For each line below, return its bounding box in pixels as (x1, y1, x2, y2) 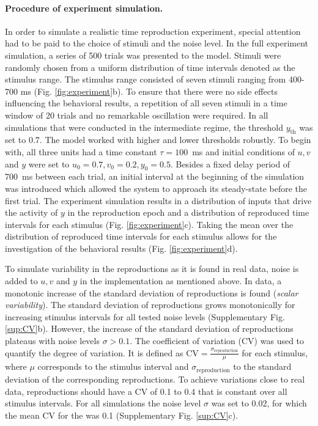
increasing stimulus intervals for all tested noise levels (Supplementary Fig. (5, 310, 285, 323)
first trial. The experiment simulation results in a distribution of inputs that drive (5, 194, 312, 207)
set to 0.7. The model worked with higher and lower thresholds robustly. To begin (5, 133, 311, 146)
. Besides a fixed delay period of (170, 157, 290, 170)
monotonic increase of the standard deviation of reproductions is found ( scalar (5, 286, 298, 299)
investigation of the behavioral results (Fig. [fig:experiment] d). (5, 241, 238, 254)
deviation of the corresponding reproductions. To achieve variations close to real (5, 372, 305, 385)
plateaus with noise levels (5, 334, 100, 347)
